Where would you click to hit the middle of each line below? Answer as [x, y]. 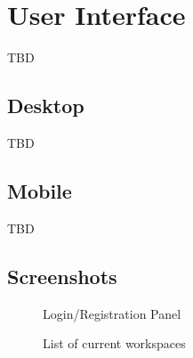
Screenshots [62, 276]
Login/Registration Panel [112, 313]
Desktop [46, 106]
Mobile [40, 190]
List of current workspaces [114, 343]
